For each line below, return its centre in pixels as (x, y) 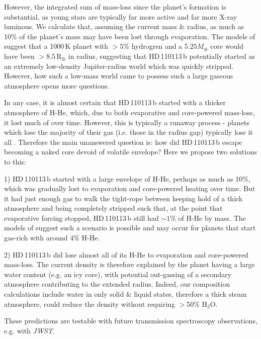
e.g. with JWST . (29, 330)
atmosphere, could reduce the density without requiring (90, 304)
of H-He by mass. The (212, 218)
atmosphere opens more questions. (57, 85)
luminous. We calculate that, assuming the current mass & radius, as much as (124, 26)
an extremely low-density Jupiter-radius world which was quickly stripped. (119, 66)
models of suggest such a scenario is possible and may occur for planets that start (130, 228)
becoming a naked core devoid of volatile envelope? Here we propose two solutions (130, 152)
